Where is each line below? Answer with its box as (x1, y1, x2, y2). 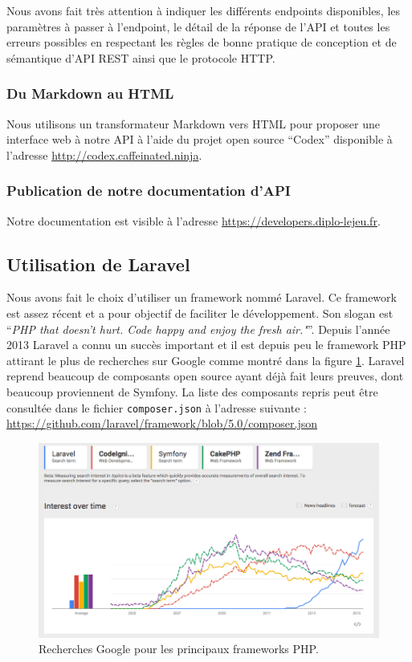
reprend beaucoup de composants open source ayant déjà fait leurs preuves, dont (6, 368, 404, 384)
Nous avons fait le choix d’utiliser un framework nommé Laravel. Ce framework (6, 289, 397, 306)
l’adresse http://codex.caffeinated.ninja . (6, 146, 202, 163)
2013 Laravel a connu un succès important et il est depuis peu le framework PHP (6, 336, 406, 353)
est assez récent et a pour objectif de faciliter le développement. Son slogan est (6, 304, 394, 321)
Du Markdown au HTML (6, 83, 174, 104)
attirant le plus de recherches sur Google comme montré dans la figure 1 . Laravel (6, 351, 405, 368)
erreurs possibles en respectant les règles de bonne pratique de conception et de (6, 34, 397, 51)
